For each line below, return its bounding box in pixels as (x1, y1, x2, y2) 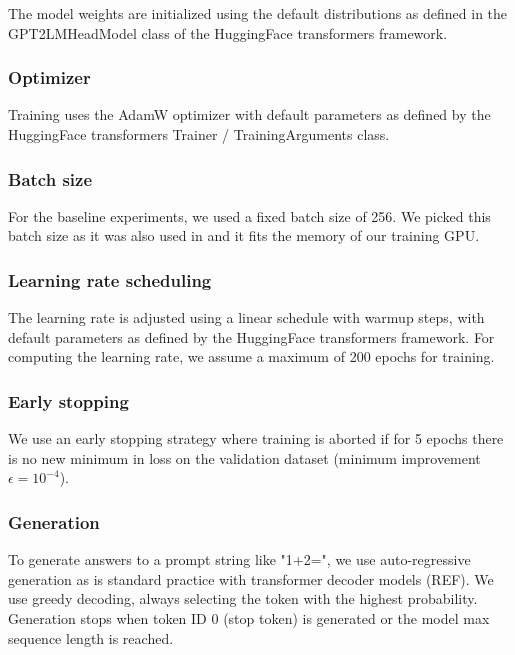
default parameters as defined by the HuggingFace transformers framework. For (8, 326, 495, 347)
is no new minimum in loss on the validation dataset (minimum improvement (8, 447, 481, 468)
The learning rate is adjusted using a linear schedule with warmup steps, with (8, 307, 485, 328)
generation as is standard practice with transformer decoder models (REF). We (8, 568, 494, 589)
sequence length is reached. (8, 627, 174, 648)
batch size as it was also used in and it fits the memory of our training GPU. (8, 225, 480, 246)
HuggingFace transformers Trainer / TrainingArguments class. (8, 124, 390, 144)
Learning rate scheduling (8, 267, 212, 292)
